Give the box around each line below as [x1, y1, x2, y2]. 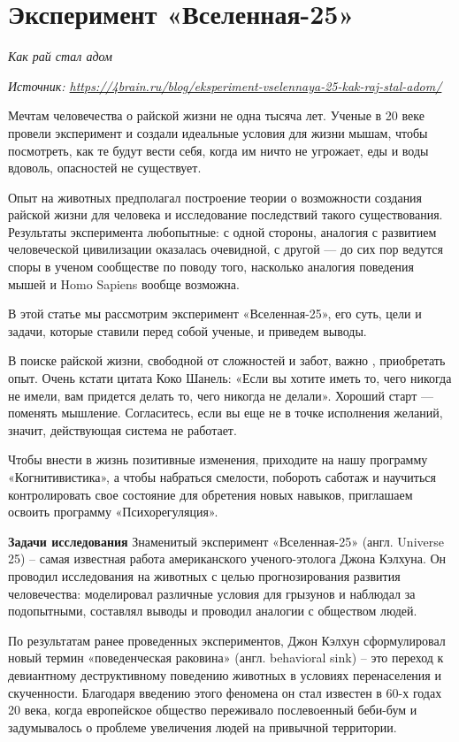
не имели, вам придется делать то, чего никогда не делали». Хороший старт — [8, 386, 433, 404]
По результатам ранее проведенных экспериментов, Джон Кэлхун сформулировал [8, 631, 446, 649]
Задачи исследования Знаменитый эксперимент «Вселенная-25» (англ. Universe [8, 532, 444, 550]
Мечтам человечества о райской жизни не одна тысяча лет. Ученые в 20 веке [8, 106, 425, 125]
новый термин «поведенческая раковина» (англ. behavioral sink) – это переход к [8, 648, 444, 667]
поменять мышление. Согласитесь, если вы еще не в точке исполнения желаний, [8, 403, 443, 422]
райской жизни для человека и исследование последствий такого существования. [8, 205, 443, 224]
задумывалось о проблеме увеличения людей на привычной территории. [8, 717, 397, 736]
